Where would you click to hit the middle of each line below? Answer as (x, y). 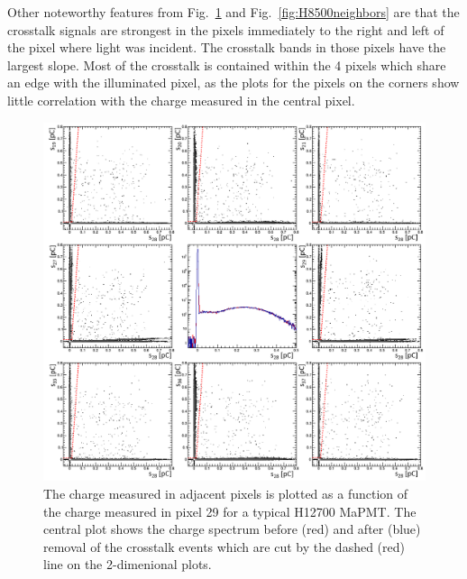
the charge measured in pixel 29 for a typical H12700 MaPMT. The (230, 511)
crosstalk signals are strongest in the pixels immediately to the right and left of (226, 29)
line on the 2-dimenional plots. (128, 564)
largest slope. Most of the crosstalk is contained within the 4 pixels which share (227, 64)
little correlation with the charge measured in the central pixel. (181, 100)
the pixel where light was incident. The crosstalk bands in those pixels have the (227, 47)
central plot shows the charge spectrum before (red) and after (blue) (232, 529)
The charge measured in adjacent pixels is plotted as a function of (226, 494)
